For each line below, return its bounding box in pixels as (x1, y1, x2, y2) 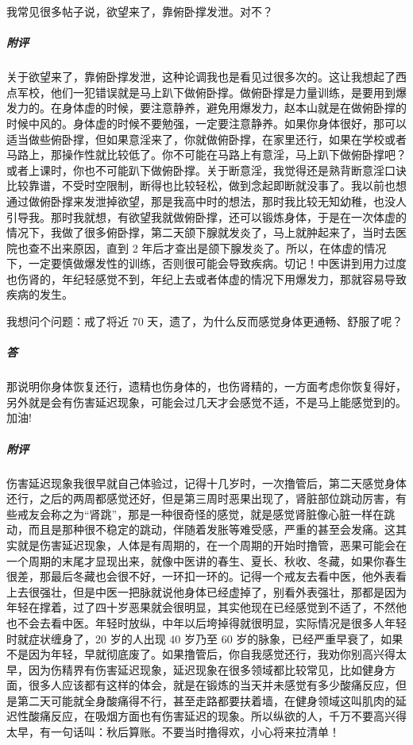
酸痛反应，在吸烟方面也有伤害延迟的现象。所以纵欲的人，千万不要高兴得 (28, 708, 407, 724)
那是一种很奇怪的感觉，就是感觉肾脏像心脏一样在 (128, 505, 384, 522)
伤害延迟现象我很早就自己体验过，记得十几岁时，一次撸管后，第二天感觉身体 (6, 474, 407, 491)
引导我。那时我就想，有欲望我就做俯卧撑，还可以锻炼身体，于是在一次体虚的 (6, 208, 407, 225)
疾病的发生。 (6, 286, 73, 303)
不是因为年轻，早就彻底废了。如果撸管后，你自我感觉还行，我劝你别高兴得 (6, 646, 396, 662)
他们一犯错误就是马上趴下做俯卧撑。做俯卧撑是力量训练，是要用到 (50, 83, 396, 100)
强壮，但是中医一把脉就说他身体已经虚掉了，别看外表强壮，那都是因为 (39, 583, 407, 600)
